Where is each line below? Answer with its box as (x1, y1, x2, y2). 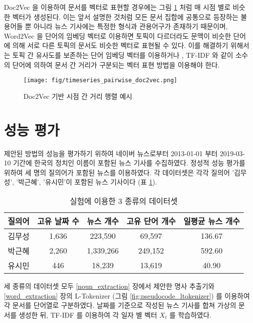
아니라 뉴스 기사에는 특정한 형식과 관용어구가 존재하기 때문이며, (33, 21, 228, 31)
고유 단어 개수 (126, 215, 176, 227)
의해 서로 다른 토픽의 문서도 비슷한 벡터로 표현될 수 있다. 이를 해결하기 (12, 40, 229, 50)
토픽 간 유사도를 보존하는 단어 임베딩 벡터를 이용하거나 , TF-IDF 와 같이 (12, 49, 233, 60)
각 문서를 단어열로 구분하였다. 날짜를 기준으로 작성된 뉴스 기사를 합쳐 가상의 (4, 300, 236, 310)
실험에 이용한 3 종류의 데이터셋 (70, 195, 178, 207)
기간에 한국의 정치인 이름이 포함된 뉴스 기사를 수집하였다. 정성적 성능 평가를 (13, 158, 246, 168)
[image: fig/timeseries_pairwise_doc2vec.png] (23, 77, 177, 84)
